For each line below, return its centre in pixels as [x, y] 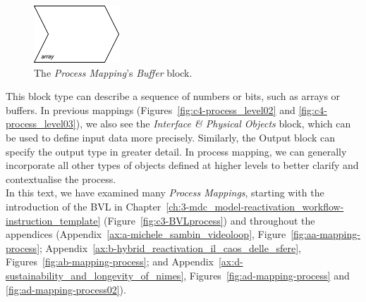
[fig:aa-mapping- [325, 234]
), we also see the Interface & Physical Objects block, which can [213, 124]
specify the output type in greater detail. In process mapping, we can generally [176, 151]
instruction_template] [53, 220]
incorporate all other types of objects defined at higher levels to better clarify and [182, 165]
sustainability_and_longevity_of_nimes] [95, 275]
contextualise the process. [61, 178]
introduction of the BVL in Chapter [84, 206]
